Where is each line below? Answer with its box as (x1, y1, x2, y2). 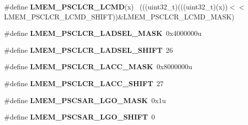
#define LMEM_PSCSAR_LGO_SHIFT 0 (4, 112, 155, 122)
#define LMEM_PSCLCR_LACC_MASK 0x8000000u (4, 61, 192, 72)
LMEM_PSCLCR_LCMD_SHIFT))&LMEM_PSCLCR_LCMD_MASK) (4, 11, 234, 21)
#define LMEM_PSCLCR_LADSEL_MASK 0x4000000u (4, 28, 202, 38)
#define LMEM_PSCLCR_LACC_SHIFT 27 (4, 78, 164, 88)
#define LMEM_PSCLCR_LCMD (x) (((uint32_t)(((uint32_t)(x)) (4, 1, 228, 11)
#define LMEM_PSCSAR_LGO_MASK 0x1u (4, 95, 166, 105)
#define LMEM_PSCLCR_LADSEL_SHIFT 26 (4, 44, 173, 55)
